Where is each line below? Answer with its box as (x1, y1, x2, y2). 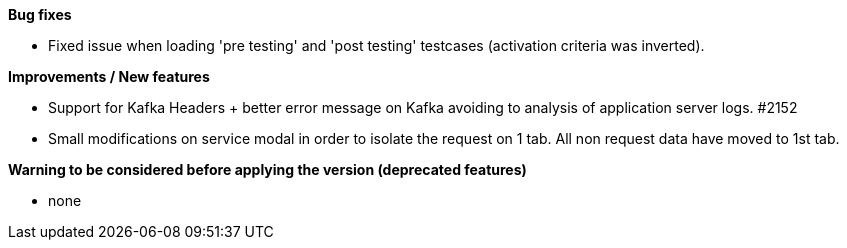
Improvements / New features (8, 68, 210, 85)
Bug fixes (8, 6, 72, 23)
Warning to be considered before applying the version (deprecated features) (8, 161, 527, 178)
